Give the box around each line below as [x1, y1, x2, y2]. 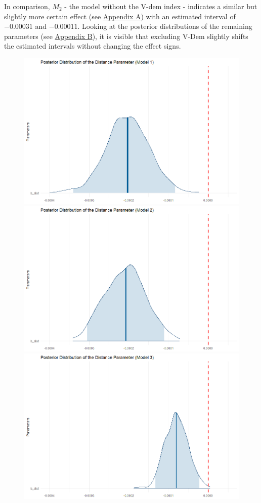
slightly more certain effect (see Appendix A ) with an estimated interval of [4, 11, 236, 21]
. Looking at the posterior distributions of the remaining [77, 21, 252, 31]
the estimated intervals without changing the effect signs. [4, 41, 181, 51]
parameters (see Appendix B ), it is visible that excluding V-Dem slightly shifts [4, 30, 248, 41]
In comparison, [4, 1, 50, 11]
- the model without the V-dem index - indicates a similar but [64, 1, 257, 11]
